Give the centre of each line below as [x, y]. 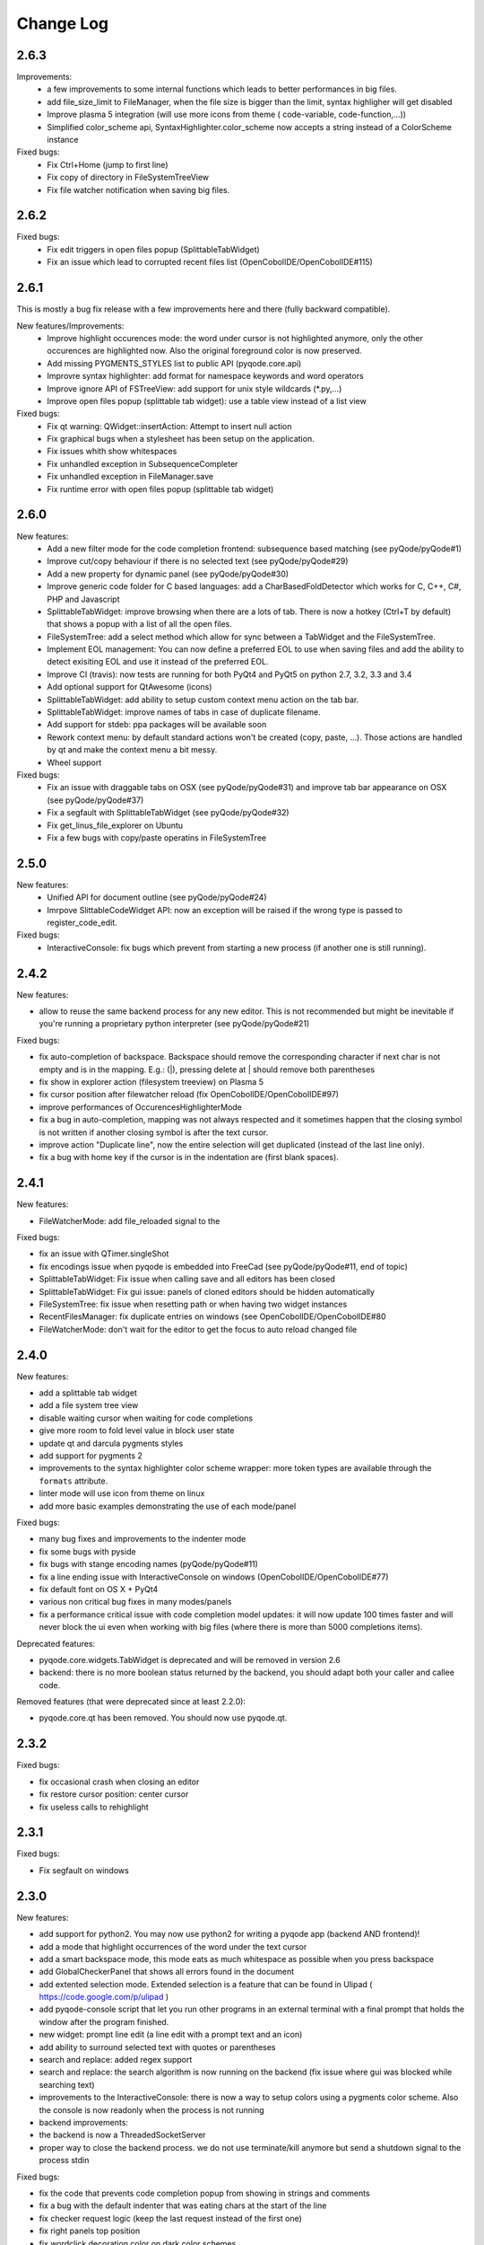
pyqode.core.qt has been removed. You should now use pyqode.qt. [163, 1718]
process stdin [64, 2161]
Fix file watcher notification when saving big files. [138, 189]
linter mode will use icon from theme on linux [122, 1493]
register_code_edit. [82, 922]
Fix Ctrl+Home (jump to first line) [108, 164]
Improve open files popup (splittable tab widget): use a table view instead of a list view [207, 401]
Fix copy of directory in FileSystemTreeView [128, 177]
